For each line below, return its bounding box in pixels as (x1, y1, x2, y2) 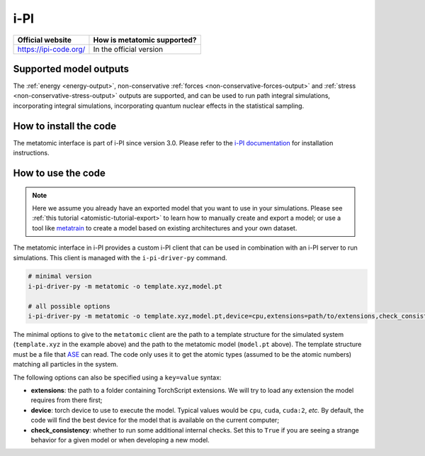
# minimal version (28, 272, 92, 280)
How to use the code (13, 167, 106, 179)
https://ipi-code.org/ (17, 44, 86, 54)
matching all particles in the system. (13, 360, 118, 369)
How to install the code (13, 120, 117, 132)
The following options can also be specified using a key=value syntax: (13, 373, 222, 382)
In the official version (93, 44, 164, 54)
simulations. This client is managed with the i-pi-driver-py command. (13, 253, 227, 262)
